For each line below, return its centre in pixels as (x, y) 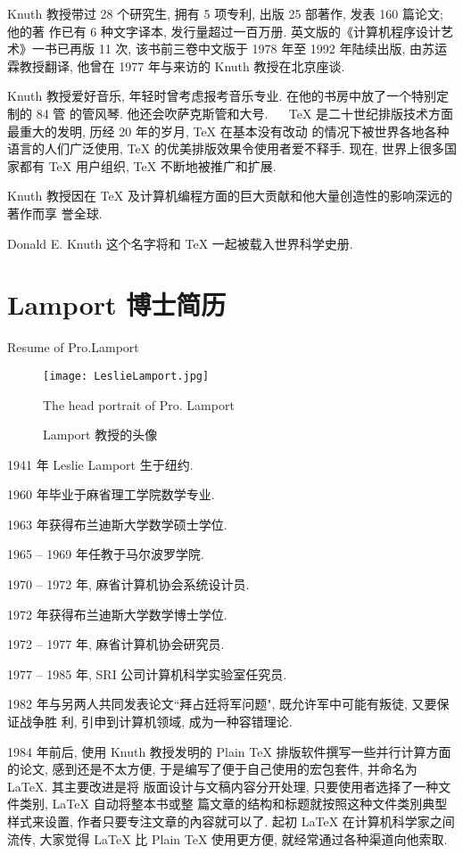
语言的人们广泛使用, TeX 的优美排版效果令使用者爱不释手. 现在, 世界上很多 (226, 148)
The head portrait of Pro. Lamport (139, 404)
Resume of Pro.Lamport (73, 347)
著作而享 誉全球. (55, 213)
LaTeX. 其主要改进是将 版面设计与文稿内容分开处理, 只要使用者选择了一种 (223, 786)
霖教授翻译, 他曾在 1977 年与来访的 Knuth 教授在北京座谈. (176, 66)
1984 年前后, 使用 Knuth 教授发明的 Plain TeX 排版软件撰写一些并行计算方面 (229, 751)
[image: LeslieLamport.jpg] (126, 376)
